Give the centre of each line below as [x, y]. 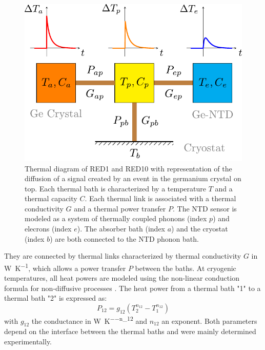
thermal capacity [51, 198]
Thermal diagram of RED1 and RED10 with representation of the [128, 168]
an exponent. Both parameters [209, 320]
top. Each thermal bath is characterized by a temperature [115, 188]
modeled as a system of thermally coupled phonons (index [116, 218]
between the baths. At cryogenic [186, 268]
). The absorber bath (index [121, 229]
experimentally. [28, 341]
